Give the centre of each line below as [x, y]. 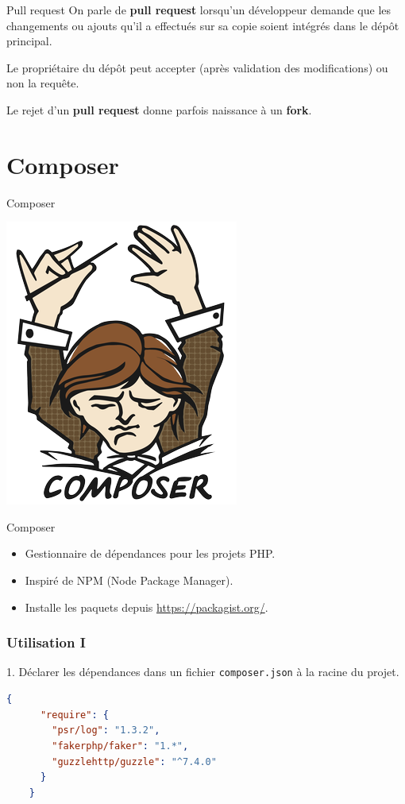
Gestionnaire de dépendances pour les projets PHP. [150, 553]
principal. [29, 41]
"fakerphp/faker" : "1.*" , [120, 746]
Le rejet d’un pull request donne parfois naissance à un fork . [159, 109]
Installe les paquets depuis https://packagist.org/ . [147, 607]
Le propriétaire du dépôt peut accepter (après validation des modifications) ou [197, 67]
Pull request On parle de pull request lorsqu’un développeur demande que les [199, 10]
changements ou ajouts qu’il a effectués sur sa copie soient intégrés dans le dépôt [203, 25]
